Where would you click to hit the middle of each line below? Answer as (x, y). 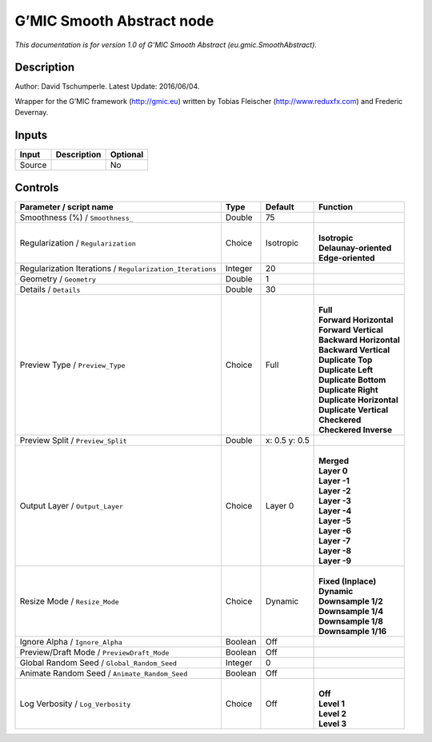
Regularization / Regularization (78, 242)
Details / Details (50, 289)
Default (280, 206)
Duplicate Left (346, 369)
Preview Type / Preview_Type (72, 365)
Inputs (31, 136)
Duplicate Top (346, 360)
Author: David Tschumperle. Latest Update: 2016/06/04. (107, 86)
